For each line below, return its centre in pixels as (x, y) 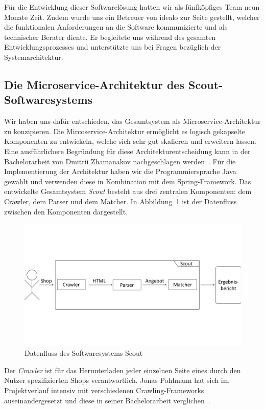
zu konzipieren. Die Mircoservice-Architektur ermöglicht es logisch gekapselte (125, 131)
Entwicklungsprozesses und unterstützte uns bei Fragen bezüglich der (113, 47)
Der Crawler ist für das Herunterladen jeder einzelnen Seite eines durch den (123, 370)
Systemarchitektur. (34, 57)
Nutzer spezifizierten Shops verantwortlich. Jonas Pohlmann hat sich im (117, 380)
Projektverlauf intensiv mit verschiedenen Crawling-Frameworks (104, 390)
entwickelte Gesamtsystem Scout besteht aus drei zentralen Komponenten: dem (128, 191)
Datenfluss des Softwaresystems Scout (84, 353)
